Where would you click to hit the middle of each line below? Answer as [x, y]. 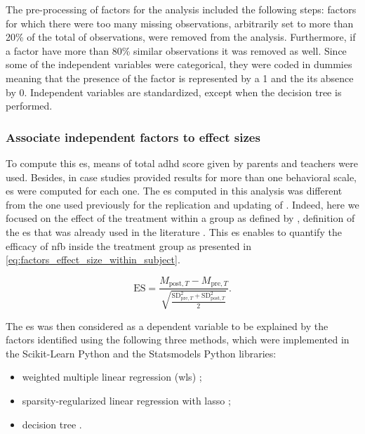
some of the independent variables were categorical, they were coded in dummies [179, 64]
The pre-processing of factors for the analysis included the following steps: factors [181, 9]
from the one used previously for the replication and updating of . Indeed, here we [182, 204]
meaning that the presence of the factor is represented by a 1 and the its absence [180, 78]
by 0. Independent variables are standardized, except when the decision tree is [174, 92]
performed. [29, 106]
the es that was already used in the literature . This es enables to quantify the [174, 231]
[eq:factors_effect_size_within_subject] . [93, 259]
